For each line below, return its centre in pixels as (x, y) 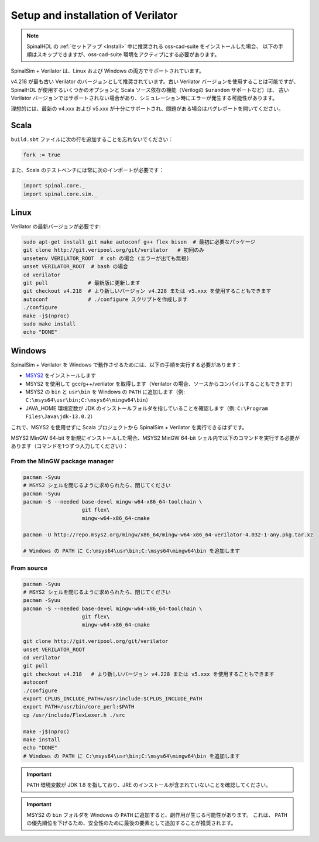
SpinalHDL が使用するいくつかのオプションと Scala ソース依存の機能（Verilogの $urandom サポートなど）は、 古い (150, 90)
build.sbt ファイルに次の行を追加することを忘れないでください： (92, 139)
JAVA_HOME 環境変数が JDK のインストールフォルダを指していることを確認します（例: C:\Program (147, 408)
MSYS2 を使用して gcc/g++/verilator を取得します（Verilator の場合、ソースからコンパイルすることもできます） (160, 384)
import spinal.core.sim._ (60, 194)
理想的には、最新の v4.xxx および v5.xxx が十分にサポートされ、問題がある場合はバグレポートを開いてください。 (147, 109)
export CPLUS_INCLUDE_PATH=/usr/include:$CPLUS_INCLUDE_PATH (113, 699)
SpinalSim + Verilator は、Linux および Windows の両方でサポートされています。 (107, 71)
